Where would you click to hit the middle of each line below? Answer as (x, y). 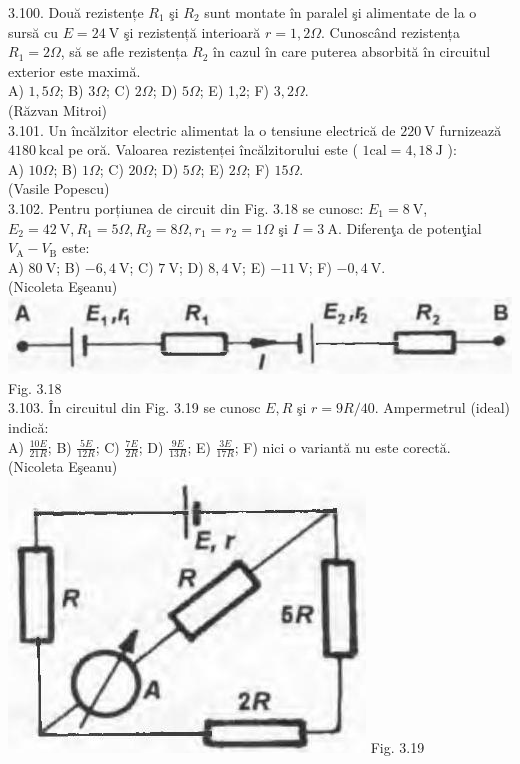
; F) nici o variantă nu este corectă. (342, 446)
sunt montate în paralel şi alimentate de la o (340, 12)
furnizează (470, 129)
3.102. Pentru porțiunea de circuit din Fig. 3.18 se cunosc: (186, 207)
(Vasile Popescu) (59, 188)
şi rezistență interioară (192, 31)
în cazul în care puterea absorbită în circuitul (352, 51)
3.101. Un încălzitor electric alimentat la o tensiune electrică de (202, 129)
